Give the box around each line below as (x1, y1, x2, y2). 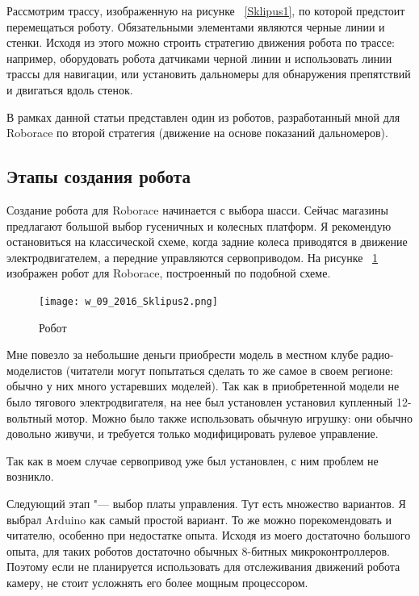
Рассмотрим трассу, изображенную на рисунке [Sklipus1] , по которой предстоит (6, 2, 405, 19)
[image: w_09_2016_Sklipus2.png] (39, 295, 218, 307)
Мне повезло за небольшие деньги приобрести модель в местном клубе (6, 346, 358, 363)
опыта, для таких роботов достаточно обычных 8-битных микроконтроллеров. (6, 542, 390, 559)
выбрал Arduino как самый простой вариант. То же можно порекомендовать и (6, 511, 392, 527)
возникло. (6, 468, 54, 485)
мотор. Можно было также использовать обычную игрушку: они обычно (56, 409, 413, 426)
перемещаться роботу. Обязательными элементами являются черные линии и (6, 18, 385, 35)
